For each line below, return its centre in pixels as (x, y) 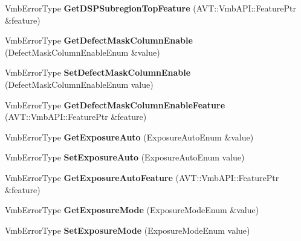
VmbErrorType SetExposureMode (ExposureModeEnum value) (128, 230)
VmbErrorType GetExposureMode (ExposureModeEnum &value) (132, 210)
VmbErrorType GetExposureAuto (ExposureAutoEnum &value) (129, 137)
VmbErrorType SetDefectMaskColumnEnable (98, 72)
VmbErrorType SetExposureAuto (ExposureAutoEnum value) (125, 157)
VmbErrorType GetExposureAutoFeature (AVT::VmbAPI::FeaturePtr (142, 177)
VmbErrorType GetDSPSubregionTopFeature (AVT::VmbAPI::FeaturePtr (150, 8)
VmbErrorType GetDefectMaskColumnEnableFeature (115, 104)
